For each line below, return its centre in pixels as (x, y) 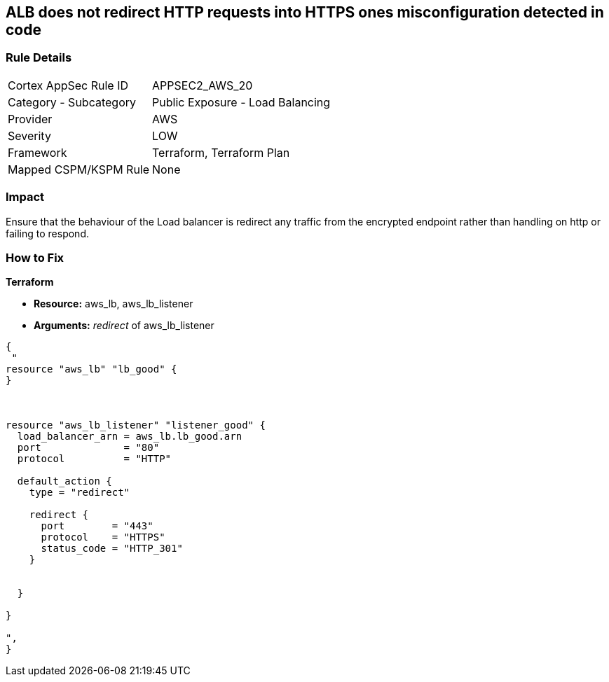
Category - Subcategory (72, 102)
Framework (37, 152)
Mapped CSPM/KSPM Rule (79, 169)
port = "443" (97, 526)
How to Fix (35, 257)
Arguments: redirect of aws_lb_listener (124, 326)
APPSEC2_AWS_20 (203, 85)
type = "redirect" (80, 493)
